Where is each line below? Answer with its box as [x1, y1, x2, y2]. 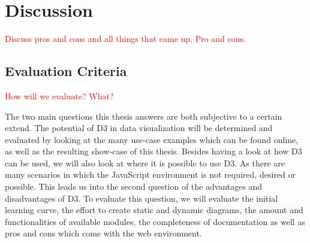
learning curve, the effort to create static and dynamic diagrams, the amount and [5, 203, 303, 216]
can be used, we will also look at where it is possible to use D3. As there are [5, 156, 285, 169]
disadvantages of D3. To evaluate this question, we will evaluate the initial [5, 192, 278, 204]
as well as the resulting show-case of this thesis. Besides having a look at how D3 [5, 145, 302, 157]
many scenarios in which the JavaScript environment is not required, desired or [5, 168, 296, 181]
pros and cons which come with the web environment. [5, 227, 202, 239]
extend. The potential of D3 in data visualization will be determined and [5, 121, 273, 134]
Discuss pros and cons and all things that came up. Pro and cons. [5, 32, 246, 45]
